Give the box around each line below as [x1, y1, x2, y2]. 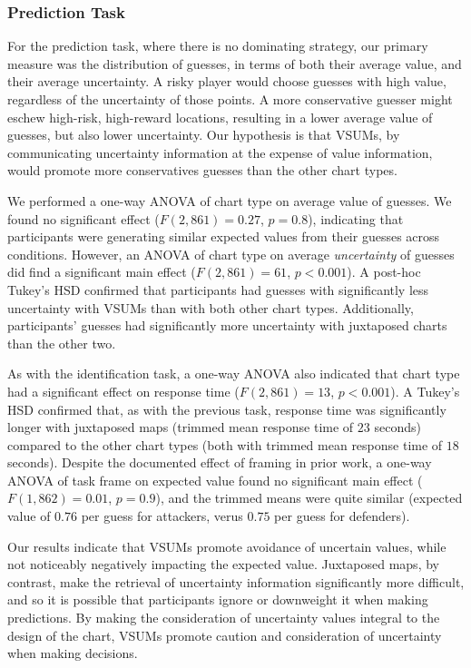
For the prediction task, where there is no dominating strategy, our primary [7, 36, 428, 55]
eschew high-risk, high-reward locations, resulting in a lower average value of [7, 107, 433, 126]
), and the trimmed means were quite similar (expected [155, 488, 463, 507]
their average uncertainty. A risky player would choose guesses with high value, [7, 72, 446, 91]
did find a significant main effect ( [7, 262, 196, 281]
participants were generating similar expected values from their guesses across [7, 227, 440, 246]
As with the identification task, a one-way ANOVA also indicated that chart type [7, 364, 460, 383]
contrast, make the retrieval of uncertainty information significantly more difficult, [7, 572, 465, 591]
